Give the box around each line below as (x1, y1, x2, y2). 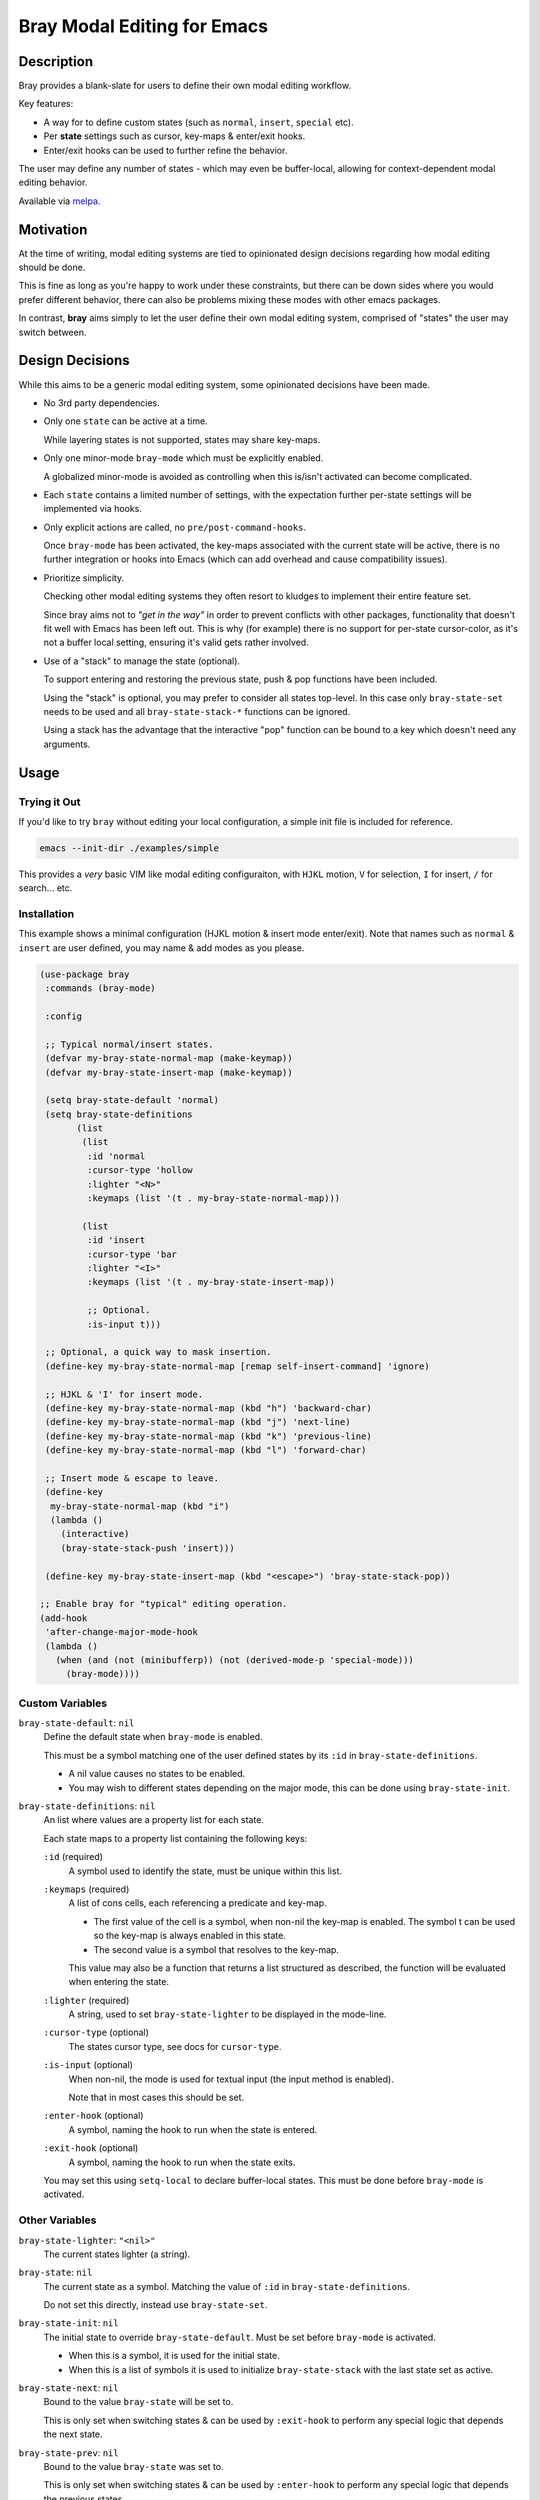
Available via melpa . (18, 195, 101, 207)
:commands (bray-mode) (45, 983, 157, 994)
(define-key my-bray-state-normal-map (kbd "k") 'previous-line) (45, 1430, 372, 1442)
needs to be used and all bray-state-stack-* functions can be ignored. (43, 705, 351, 717)
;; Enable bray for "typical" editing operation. (39, 1598, 288, 1610)
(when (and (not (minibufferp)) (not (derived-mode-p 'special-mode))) (55, 1654, 415, 1665)
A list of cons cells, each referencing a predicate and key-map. (68, 1897, 327, 1909)
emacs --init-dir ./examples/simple (39, 842, 220, 854)
